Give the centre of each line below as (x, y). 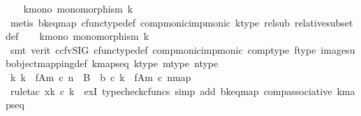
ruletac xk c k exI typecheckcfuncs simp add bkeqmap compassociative (171, 90)
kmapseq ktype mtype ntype (155, 63)
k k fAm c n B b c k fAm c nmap (101, 77)
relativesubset (324, 22)
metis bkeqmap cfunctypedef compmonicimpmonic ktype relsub (150, 22)
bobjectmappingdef (46, 63)
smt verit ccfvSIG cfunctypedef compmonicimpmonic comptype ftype (163, 49)
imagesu (338, 49)
